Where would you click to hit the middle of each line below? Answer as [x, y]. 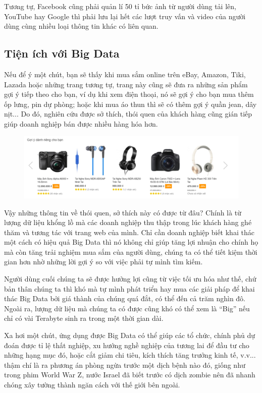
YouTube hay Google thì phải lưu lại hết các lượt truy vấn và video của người [125, 16]
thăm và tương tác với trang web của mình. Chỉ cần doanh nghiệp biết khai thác [129, 232]
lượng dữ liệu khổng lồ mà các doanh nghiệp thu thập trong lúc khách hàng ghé [128, 222]
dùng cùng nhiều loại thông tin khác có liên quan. [81, 26]
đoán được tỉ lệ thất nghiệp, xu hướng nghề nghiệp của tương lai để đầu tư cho [127, 345]
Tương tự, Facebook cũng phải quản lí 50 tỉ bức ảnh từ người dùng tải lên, [120, 6]
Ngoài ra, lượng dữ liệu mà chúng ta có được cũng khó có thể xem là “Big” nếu [127, 308]
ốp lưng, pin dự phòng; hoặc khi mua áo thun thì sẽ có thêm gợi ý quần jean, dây [130, 104]
